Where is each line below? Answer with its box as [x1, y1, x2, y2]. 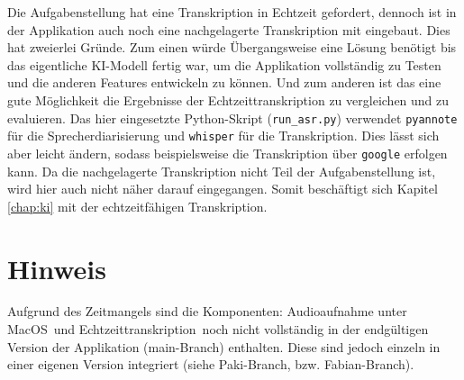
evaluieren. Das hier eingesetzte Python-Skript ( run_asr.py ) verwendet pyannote [7, 108, 458, 127]
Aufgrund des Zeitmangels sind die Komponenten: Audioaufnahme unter [7, 302, 407, 321]
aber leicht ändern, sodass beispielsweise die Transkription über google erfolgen [7, 143, 448, 162]
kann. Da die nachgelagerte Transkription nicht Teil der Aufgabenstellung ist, [7, 161, 436, 180]
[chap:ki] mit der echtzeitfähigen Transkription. [7, 196, 268, 215]
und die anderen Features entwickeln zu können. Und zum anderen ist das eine [7, 73, 441, 92]
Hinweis [7, 249, 106, 286]
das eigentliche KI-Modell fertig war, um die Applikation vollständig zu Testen [7, 55, 441, 74]
